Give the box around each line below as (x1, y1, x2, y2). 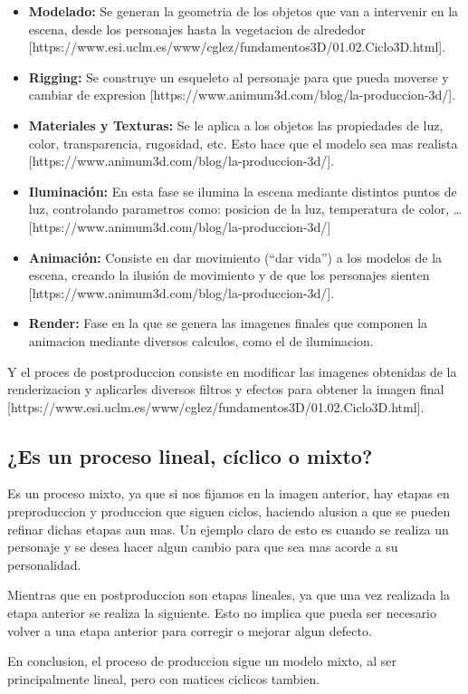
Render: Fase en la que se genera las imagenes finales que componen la (28, 313, 428, 333)
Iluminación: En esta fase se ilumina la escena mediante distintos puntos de (28, 181, 457, 200)
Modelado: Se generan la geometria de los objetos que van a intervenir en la (28, 2, 459, 20)
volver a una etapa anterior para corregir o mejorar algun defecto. (7, 621, 372, 640)
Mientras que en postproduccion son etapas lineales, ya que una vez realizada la (7, 585, 450, 604)
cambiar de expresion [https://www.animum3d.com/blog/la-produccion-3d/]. (28, 85, 456, 104)
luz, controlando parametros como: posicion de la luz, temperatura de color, (28, 199, 450, 218)
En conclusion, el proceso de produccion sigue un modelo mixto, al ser (7, 651, 396, 670)
